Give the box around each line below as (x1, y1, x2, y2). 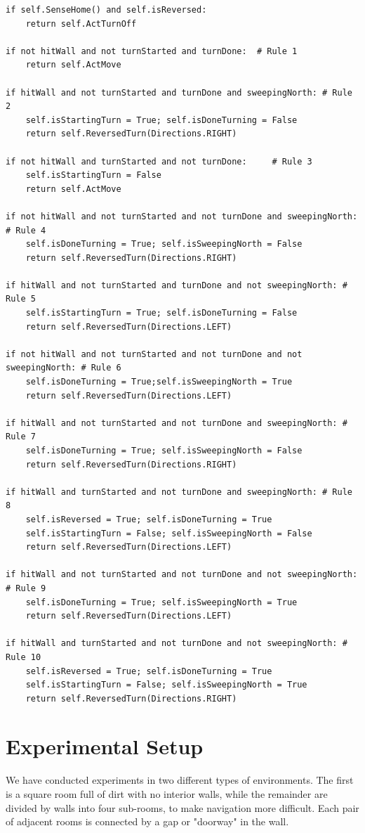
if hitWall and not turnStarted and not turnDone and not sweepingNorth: (6, 569, 358, 580)
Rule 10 (6, 652, 41, 662)
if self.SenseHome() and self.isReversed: (6, 5, 207, 15)
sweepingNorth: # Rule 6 (6, 363, 121, 373)
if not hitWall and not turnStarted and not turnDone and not (6, 349, 303, 359)
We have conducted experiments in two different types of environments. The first (6, 773, 354, 787)
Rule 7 (6, 432, 36, 442)
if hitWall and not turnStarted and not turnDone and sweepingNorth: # (6, 418, 347, 428)
